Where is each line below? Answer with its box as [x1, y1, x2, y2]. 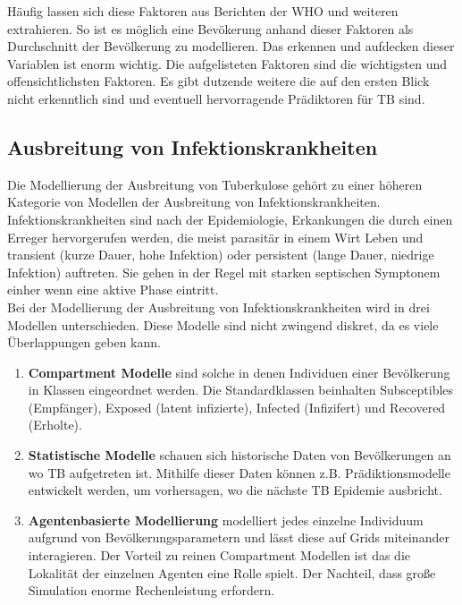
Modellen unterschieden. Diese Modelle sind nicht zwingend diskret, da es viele [7, 315, 439, 334]
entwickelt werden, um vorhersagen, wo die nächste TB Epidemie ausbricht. [28, 481, 442, 499]
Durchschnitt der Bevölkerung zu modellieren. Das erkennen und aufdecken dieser [7, 37, 455, 55]
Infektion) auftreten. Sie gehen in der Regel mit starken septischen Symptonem [7, 262, 441, 281]
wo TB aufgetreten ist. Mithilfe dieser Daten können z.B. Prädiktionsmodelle [28, 463, 450, 481]
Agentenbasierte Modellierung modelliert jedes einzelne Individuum [28, 510, 424, 529]
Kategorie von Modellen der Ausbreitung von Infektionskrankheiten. [7, 192, 381, 211]
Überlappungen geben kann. [7, 333, 161, 352]
